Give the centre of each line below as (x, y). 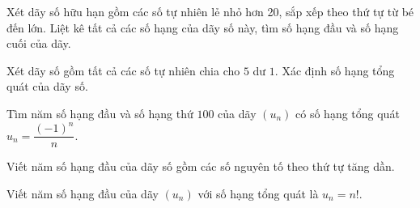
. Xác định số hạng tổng (335, 70)
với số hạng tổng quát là (258, 193)
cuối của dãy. (39, 43)
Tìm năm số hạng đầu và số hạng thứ (100, 113)
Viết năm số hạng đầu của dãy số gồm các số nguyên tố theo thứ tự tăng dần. (201, 166)
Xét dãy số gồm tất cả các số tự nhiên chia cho (123, 70)
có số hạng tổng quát (348, 113)
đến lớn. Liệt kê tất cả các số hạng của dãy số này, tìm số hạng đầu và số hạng (203, 27)
